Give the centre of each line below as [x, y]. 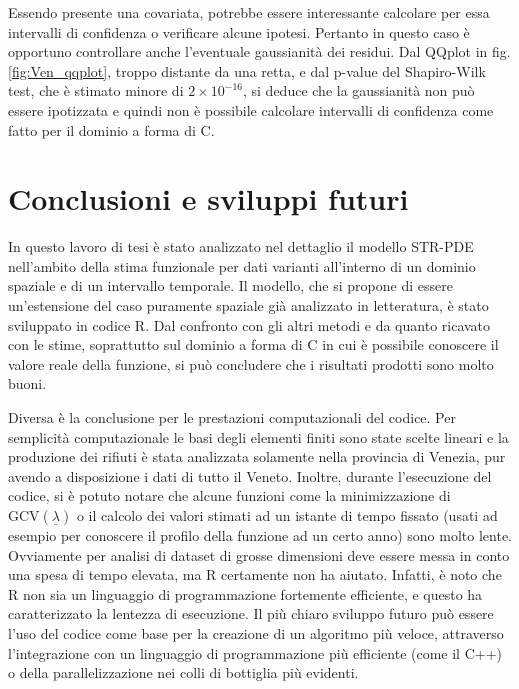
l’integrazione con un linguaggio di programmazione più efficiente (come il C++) [255, 652]
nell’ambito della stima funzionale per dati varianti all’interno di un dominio [242, 265]
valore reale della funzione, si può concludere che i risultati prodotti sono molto [251, 363]
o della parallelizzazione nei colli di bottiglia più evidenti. [183, 672]
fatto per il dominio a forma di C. [111, 129]
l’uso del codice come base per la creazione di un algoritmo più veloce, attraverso [256, 632]
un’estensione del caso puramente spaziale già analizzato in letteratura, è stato [248, 305]
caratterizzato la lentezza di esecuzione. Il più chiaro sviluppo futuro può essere [251, 613]
